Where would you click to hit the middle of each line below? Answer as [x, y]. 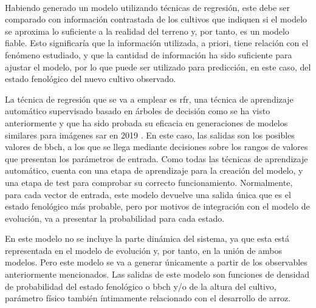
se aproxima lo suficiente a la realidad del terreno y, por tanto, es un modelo [147, 31]
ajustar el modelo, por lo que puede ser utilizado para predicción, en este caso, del [158, 67]
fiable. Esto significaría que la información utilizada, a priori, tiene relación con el [157, 43]
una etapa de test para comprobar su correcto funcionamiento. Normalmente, [149, 182]
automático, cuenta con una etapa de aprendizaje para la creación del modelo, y [154, 170]
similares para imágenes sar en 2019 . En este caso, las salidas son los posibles [150, 135]
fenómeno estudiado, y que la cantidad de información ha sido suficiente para [149, 54]
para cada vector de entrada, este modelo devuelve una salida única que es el [148, 194]
